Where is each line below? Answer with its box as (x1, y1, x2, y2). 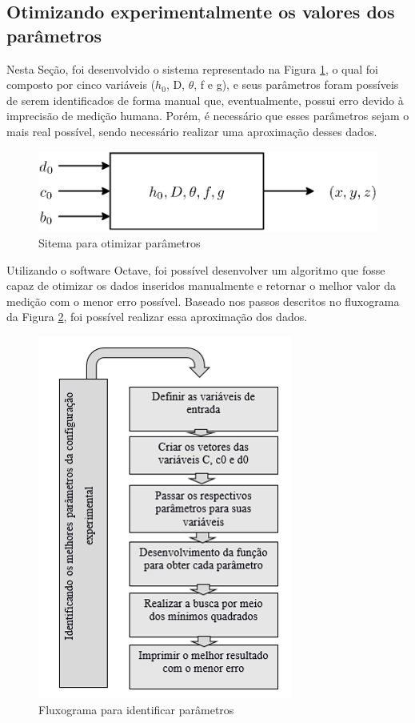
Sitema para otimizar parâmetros (38, 235, 201, 251)
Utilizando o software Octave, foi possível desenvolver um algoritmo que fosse (6, 261, 385, 278)
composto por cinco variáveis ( (6, 76, 156, 93)
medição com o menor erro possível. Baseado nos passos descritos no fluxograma (6, 292, 400, 309)
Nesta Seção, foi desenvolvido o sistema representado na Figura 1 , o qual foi (6, 60, 379, 77)
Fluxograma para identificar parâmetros (38, 701, 234, 717)
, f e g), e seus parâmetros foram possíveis (194, 76, 399, 93)
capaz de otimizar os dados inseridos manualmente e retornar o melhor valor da (6, 277, 397, 294)
